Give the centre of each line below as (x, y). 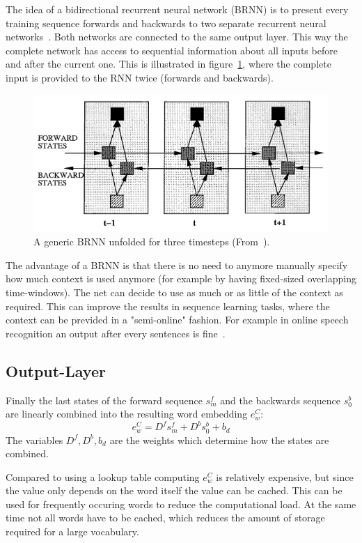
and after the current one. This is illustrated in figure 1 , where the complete (168, 64)
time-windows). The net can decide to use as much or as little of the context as (174, 292)
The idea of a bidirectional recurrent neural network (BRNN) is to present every (177, 9)
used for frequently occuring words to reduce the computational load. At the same (181, 504)
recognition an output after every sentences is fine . (116, 333)
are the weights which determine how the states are (219, 439)
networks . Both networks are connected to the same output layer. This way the (177, 37)
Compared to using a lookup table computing (103, 476)
